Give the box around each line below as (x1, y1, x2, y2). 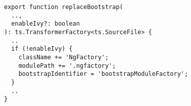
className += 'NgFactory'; (18, 53, 109, 61)
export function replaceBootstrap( (4, 4, 123, 11)
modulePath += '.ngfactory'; (18, 62, 116, 69)
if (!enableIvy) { (11, 45, 73, 53)
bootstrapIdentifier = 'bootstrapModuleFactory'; (18, 70, 188, 78)
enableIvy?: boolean (11, 20, 80, 28)
